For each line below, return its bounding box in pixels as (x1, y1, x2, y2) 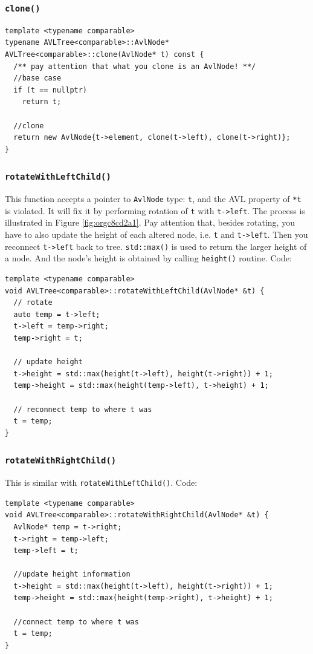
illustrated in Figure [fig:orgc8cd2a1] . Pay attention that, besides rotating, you (5, 216, 295, 229)
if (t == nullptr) (13, 85, 88, 94)
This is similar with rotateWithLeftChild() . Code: (5, 476, 198, 489)
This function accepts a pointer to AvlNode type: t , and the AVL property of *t (5, 192, 302, 205)
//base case (13, 74, 62, 83)
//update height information (13, 570, 131, 579)
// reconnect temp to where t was (13, 405, 152, 414)
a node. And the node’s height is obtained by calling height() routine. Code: (5, 252, 292, 264)
